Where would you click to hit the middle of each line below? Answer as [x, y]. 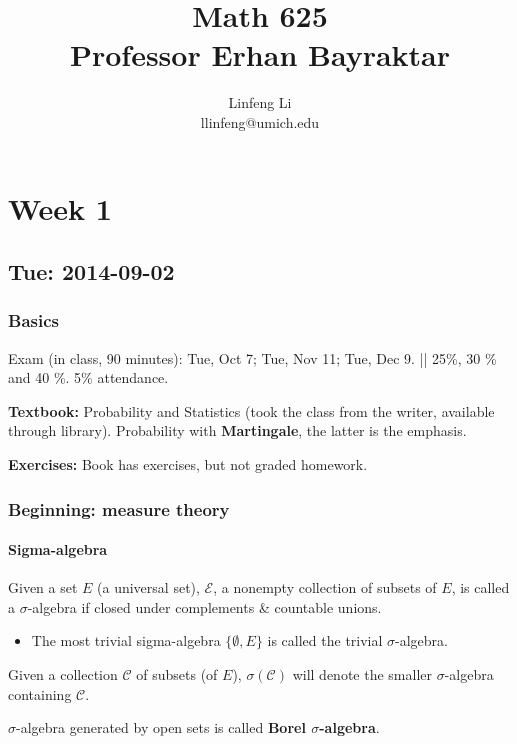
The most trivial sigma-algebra [126, 640]
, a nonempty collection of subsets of [325, 587]
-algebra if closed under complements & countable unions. [204, 606]
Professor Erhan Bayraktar [260, 54]
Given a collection [63, 674]
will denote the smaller [362, 674]
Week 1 [60, 207]
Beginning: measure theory [119, 508]
